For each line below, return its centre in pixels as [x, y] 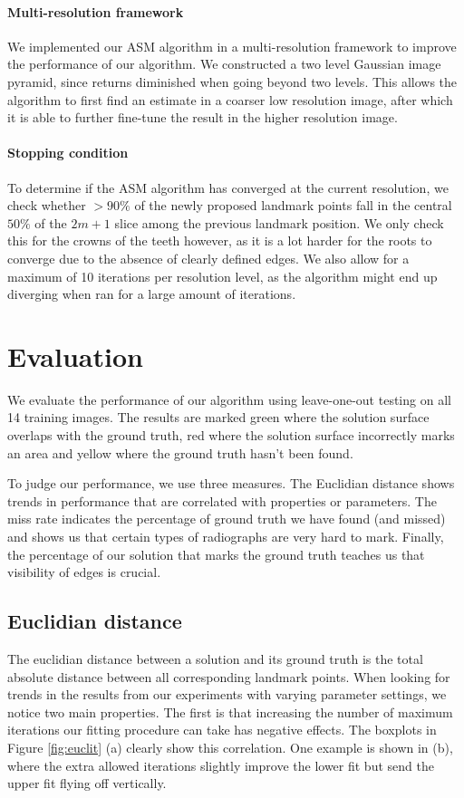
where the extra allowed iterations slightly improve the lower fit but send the [221, 765]
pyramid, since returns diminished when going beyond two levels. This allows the [232, 81]
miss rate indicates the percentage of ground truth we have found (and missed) [227, 519]
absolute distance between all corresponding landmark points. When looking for [229, 676]
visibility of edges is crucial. [84, 572]
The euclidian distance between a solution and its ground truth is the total [215, 658]
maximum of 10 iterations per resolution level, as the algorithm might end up [222, 276]
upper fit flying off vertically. [87, 783]
